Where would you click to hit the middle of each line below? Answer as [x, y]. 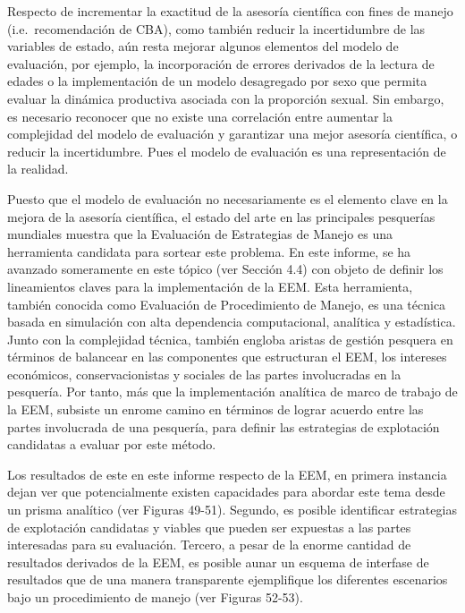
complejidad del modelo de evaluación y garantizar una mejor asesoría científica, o [232, 134]
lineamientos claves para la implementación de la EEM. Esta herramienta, [210, 286]
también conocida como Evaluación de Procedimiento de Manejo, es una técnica [227, 304]
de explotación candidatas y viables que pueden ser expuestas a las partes [209, 527]
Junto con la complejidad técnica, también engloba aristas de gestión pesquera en [230, 339]
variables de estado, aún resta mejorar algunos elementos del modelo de [203, 46]
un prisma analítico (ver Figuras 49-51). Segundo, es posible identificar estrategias [232, 510]
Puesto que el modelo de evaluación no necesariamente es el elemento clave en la [228, 198]
